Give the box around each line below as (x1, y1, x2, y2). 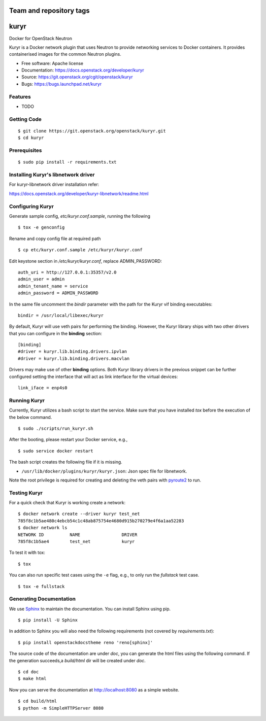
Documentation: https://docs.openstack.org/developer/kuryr (21, 67, 144, 73)
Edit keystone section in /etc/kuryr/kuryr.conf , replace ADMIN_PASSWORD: (9, 258, 162, 264)
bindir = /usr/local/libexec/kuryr (18, 312, 104, 318)
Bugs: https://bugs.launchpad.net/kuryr (21, 81, 102, 87)
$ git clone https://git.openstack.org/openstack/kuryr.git (18, 128, 166, 134)
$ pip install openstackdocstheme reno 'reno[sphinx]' (18, 640, 153, 645)
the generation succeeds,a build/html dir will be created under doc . (9, 657, 146, 663)
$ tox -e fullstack (18, 584, 65, 589)
